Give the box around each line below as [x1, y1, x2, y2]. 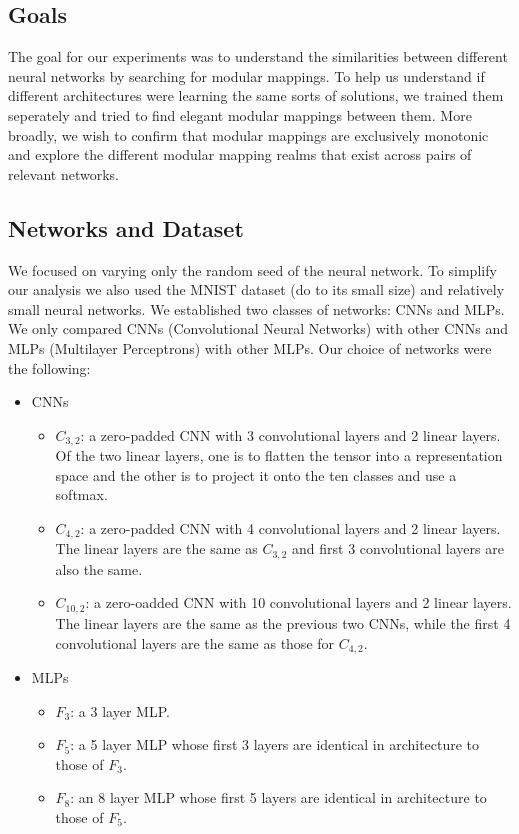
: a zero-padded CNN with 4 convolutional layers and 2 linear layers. [80, 517, 501, 538]
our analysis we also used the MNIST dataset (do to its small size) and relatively [8, 279, 505, 300]
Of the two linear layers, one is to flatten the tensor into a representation [55, 445, 503, 466]
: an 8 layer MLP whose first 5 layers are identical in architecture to [70, 787, 487, 808]
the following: [8, 357, 91, 378]
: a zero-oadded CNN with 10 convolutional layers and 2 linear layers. [85, 592, 512, 613]
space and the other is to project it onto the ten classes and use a [55, 464, 457, 485]
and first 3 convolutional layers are [292, 538, 504, 559]
